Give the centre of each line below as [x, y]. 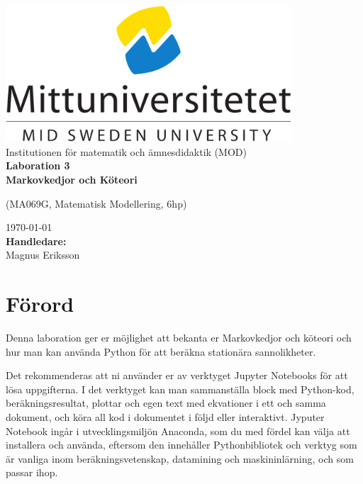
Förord [40, 304]
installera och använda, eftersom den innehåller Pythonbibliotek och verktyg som [181, 445]
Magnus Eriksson [43, 255]
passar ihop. [32, 472]
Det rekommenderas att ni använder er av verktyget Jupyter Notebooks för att [177, 375]
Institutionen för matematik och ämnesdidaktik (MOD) [126, 151]
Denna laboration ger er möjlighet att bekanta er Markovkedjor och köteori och [179, 338]
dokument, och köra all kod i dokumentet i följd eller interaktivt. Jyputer [165, 416]
